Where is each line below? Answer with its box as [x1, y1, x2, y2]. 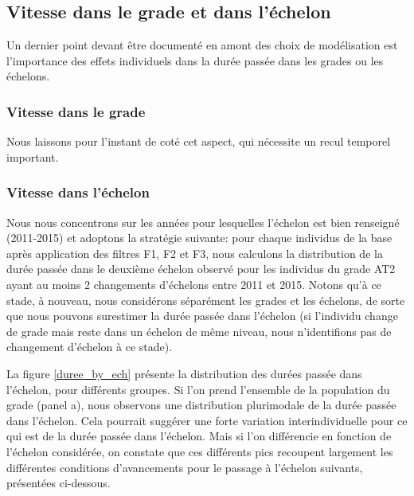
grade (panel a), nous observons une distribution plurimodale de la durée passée [6, 396, 396, 413]
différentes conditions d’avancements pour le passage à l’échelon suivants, [6, 459, 363, 475]
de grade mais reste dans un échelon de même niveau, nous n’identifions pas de [6, 322, 392, 339]
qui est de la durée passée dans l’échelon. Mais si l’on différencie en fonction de [6, 428, 392, 444]
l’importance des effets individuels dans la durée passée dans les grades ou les [6, 52, 384, 68]
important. [6, 148, 59, 165]
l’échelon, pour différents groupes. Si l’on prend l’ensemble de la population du [6, 381, 390, 397]
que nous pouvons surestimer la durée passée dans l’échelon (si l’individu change [6, 307, 398, 324]
